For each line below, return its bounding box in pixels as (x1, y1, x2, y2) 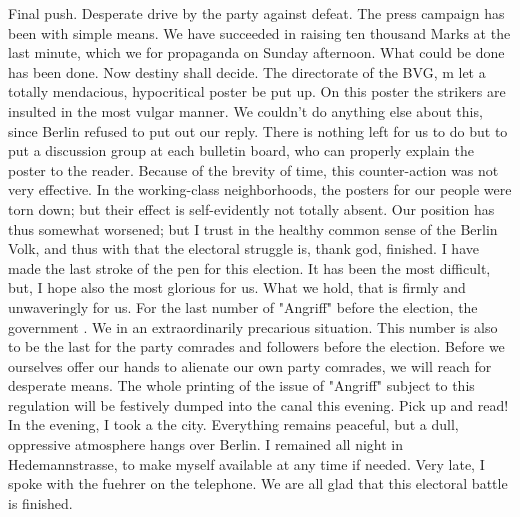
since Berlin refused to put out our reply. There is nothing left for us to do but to (8, 120, 508, 141)
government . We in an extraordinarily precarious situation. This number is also (8, 316, 498, 337)
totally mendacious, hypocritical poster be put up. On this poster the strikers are (8, 81, 506, 102)
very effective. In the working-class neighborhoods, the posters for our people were (8, 179, 512, 200)
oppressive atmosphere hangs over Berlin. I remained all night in (8, 434, 404, 455)
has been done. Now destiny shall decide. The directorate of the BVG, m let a (8, 61, 486, 82)
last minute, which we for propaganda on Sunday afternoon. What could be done (8, 42, 505, 63)
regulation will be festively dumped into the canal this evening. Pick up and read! (8, 394, 509, 415)
